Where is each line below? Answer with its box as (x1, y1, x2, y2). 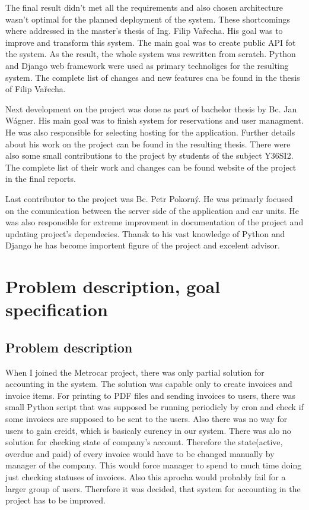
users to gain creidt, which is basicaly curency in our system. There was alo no (5, 424, 291, 436)
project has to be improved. (5, 494, 106, 506)
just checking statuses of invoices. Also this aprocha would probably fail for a (5, 470, 286, 483)
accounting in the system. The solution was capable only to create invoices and (5, 377, 292, 390)
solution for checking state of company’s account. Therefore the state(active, (5, 436, 283, 448)
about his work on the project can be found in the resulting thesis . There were (5, 137, 291, 150)
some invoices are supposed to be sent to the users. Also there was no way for (5, 413, 288, 425)
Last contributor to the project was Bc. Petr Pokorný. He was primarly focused (5, 192, 293, 204)
